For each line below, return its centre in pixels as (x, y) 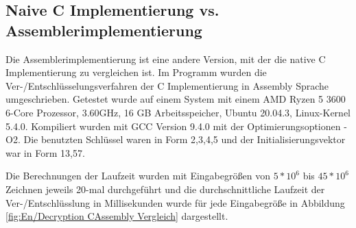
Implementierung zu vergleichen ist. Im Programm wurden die (136, 72)
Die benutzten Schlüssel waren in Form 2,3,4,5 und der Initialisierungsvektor (185, 139)
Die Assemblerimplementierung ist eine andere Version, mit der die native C (166, 59)
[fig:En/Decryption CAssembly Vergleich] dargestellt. (117, 216)
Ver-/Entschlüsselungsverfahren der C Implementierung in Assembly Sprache (167, 85)
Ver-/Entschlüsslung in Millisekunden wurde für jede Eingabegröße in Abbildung (175, 202)
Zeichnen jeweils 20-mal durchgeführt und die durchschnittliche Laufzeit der (165, 189)
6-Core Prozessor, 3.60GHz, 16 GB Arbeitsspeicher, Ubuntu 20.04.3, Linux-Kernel (178, 112)
